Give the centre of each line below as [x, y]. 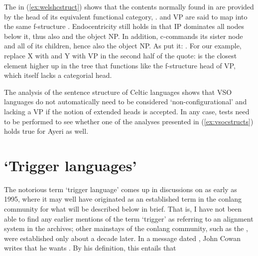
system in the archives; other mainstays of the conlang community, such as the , [126, 228]
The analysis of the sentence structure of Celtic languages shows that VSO [118, 92]
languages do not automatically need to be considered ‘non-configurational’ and [126, 102]
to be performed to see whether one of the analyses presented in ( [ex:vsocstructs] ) [129, 121]
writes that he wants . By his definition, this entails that [90, 248]
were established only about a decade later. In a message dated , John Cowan [122, 238]
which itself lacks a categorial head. [58, 75]
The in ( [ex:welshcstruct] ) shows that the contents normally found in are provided [129, 6]
